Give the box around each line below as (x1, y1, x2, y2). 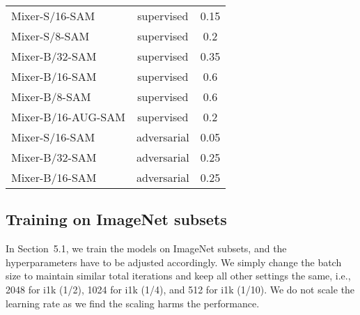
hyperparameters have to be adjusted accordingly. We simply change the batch (6, 254, 342, 269)
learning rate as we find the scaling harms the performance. (6, 295, 260, 310)
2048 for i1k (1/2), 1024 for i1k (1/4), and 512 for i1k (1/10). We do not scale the (6, 282, 355, 296)
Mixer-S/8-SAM (11, 28, 90, 44)
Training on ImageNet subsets (6, 208, 227, 230)
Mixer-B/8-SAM (11, 89, 91, 105)
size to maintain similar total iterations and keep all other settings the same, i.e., (6, 268, 351, 283)
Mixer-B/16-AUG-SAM (11, 109, 125, 125)
